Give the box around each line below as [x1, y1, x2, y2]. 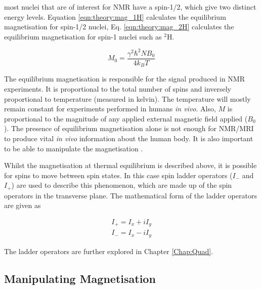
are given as [4, 200, 41, 211]
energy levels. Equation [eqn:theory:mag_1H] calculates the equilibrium [4, 11, 226, 22]
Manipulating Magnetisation [4, 270, 156, 286]
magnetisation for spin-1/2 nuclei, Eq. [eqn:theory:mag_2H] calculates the [4, 21, 234, 32]
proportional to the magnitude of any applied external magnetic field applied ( [4, 113, 248, 123]
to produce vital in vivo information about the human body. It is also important [4, 133, 253, 143]
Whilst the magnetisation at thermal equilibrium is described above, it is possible [4, 160, 257, 171]
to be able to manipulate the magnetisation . [4, 143, 143, 153]
